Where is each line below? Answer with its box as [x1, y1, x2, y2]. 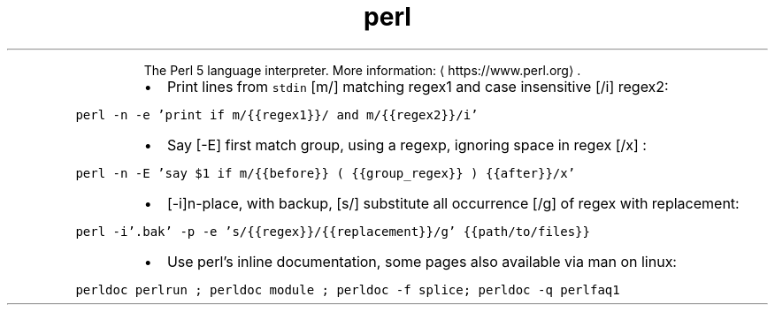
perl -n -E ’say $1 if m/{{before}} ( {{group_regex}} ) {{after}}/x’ [75, 165, 576, 180]
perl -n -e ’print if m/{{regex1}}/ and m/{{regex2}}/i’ [75, 107, 479, 122]
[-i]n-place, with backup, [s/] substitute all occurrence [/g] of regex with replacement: [166, 194, 740, 212]
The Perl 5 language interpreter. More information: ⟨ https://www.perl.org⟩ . [143, 62, 581, 78]
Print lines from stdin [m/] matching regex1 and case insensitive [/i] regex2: [166, 77, 669, 95]
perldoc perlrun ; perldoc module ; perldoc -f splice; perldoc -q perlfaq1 [75, 282, 620, 297]
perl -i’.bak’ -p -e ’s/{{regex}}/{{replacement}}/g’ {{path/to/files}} [75, 224, 590, 239]
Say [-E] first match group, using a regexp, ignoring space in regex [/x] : [166, 135, 647, 154]
